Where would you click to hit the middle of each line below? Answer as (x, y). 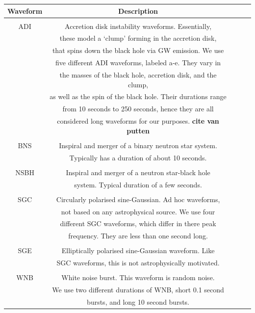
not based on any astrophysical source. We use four (138, 211)
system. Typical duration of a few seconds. (138, 184)
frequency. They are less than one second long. (138, 236)
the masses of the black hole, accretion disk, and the (138, 74)
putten (138, 130)
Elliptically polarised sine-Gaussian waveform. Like (138, 250)
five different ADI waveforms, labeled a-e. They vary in (138, 63)
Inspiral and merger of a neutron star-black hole (138, 172)
